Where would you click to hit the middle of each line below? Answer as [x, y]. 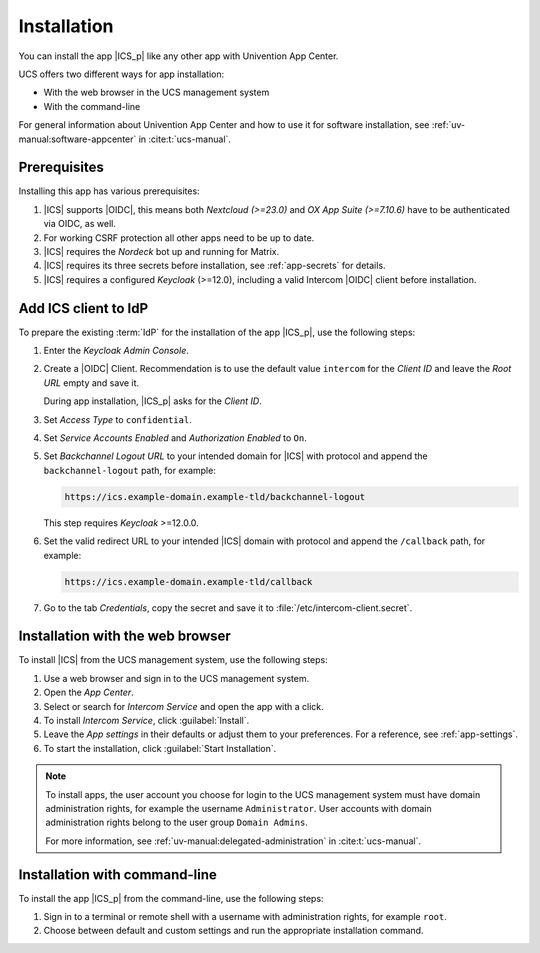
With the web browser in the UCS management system [156, 92]
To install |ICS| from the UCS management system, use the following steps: [173, 660]
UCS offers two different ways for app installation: [121, 74]
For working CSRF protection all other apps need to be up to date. [179, 237]
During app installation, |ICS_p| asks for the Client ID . [152, 401]
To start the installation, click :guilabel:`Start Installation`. [160, 748]
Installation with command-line [117, 874]
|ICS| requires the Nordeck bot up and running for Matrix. [161, 251]
